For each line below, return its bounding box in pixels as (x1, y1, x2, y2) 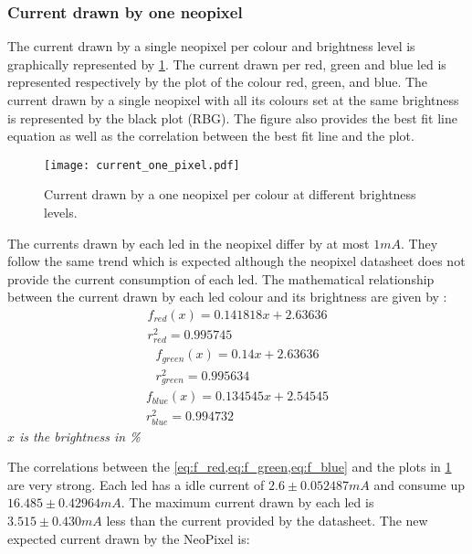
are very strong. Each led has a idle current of (7, 474, 265, 494)
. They (401, 233, 438, 252)
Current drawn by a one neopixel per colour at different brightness (44, 185, 416, 204)
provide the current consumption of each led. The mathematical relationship (7, 269, 435, 288)
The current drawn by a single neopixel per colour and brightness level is (7, 37, 415, 56)
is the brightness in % (19, 426, 141, 445)
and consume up (373, 474, 466, 494)
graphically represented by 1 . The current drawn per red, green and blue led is (7, 54, 446, 73)
